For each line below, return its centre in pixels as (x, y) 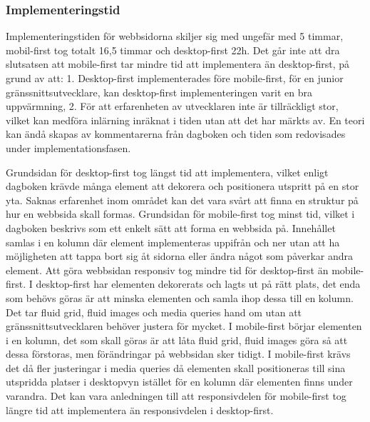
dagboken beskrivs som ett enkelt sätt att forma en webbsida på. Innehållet (171, 227)
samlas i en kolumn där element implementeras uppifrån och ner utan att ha (173, 242)
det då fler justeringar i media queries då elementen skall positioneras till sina (176, 367)
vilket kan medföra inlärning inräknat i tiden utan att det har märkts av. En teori (185, 120)
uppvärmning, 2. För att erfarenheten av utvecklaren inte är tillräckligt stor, (172, 106)
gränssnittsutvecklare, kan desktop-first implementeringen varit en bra (159, 92)
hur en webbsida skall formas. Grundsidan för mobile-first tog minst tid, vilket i (180, 214)
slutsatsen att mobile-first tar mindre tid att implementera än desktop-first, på (178, 64)
